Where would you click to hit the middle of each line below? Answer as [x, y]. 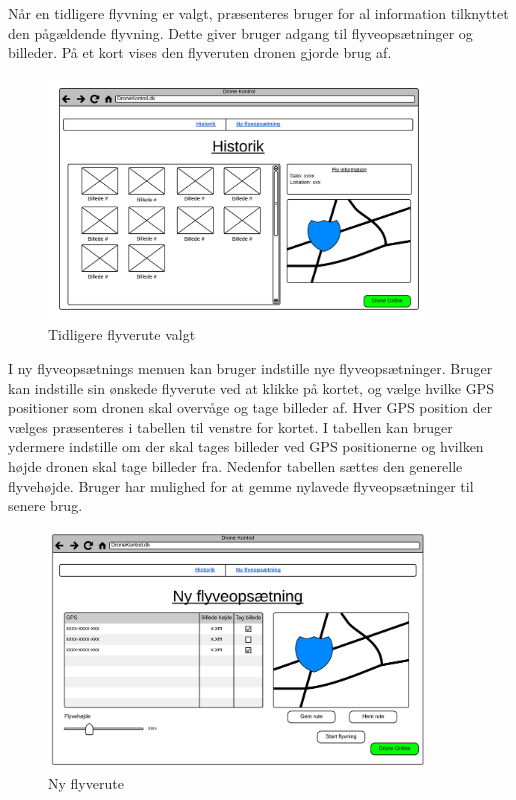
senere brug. [45, 505]
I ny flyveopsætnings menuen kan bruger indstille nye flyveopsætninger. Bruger [250, 368]
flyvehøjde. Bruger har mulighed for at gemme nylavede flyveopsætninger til [241, 485]
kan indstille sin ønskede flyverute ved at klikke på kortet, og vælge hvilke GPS [251, 387]
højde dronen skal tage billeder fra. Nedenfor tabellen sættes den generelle [235, 466]
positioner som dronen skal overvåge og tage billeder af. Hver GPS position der [250, 407]
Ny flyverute [86, 783]
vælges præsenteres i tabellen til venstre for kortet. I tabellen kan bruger [230, 426]
